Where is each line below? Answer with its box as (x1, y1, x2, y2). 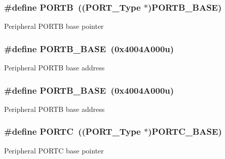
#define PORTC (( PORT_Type (4, 125, 141, 138)
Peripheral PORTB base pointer (4, 21, 104, 31)
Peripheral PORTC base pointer (4, 145, 104, 155)
